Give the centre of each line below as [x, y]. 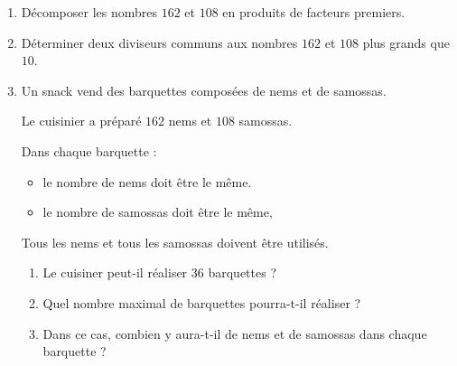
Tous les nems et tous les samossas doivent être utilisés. [175, 242]
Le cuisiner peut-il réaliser [115, 272]
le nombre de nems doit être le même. [147, 181]
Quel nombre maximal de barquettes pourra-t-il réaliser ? [202, 302]
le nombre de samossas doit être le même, [158, 212]
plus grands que [406, 42]
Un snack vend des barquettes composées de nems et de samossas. [204, 90]
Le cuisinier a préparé [81, 121]
